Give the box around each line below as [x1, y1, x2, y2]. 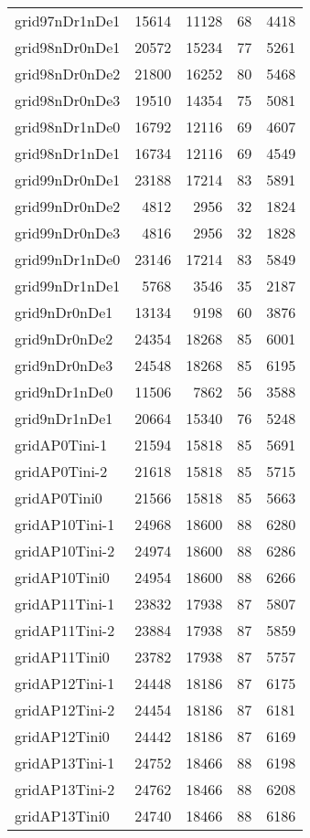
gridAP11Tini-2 [15, 620, 115, 641]
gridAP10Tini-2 [15, 540, 115, 561]
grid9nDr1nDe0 [15, 381, 113, 402]
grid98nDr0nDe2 [15, 63, 121, 84]
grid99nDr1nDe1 [15, 275, 121, 296]
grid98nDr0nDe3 [15, 90, 121, 111]
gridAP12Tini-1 [15, 673, 115, 694]
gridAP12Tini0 [15, 726, 110, 747]
